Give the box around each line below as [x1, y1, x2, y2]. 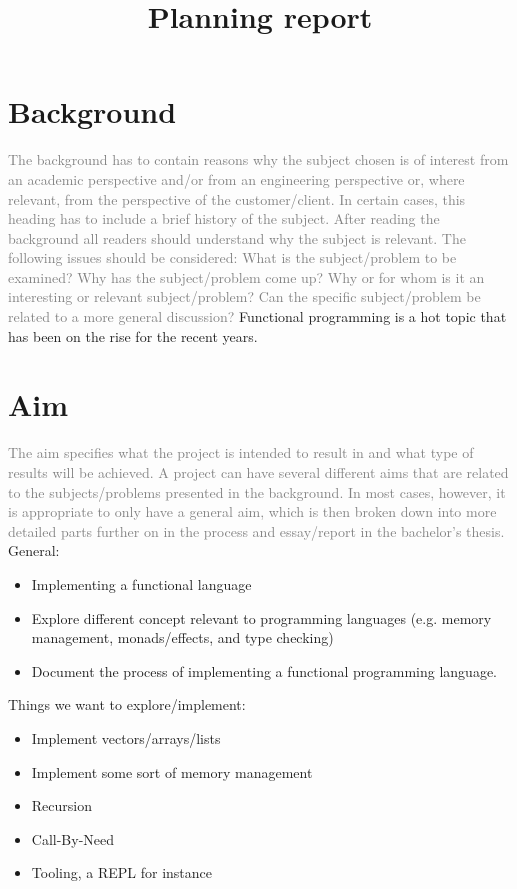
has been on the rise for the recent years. [8, 325, 258, 346]
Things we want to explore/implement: [8, 694, 246, 715]
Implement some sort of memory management [31, 761, 313, 782]
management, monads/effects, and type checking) [31, 627, 334, 648]
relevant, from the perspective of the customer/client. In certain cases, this [8, 188, 466, 209]
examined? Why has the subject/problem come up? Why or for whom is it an [8, 266, 485, 287]
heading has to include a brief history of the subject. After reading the [8, 208, 440, 229]
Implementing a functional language [31, 573, 252, 594]
